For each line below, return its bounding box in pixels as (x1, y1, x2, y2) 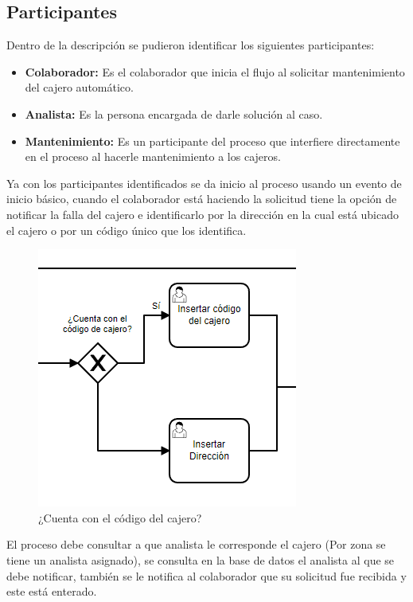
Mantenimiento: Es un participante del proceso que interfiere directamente (25, 132, 400, 149)
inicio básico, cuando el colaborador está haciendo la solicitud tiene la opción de (6, 190, 397, 207)
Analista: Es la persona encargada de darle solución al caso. (25, 105, 323, 122)
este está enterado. (6, 583, 97, 600)
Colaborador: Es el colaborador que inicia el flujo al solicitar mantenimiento (25, 63, 405, 80)
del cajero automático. (25, 79, 134, 96)
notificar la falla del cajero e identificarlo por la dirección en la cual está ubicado (6, 205, 399, 222)
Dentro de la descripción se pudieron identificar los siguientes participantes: (6, 37, 375, 53)
